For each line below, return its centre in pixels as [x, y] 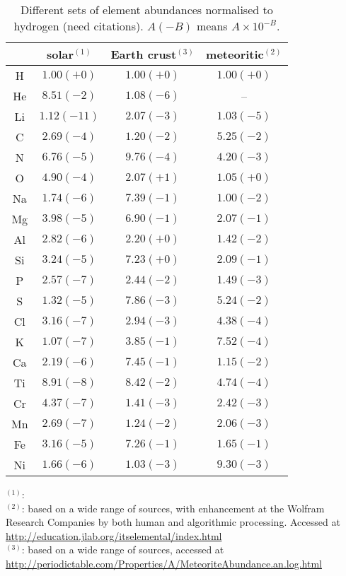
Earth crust [144, 54]
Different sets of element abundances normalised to [147, 10]
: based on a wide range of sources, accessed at [123, 549]
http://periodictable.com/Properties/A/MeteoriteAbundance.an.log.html [164, 563]
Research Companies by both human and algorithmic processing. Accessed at [173, 522]
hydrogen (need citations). [79, 26]
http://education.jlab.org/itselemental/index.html [114, 535]
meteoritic [235, 54]
